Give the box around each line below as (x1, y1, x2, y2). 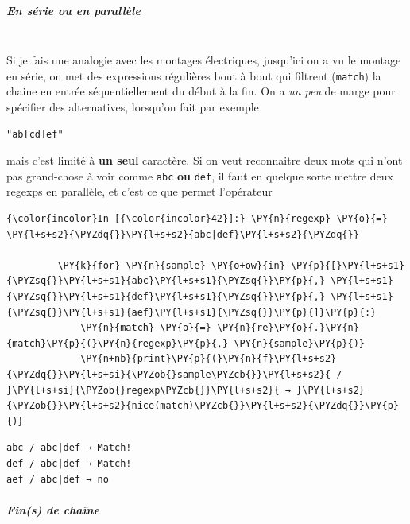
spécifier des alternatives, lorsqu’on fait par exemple (6, 99, 259, 115)
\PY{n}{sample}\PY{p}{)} (234, 337, 366, 349)
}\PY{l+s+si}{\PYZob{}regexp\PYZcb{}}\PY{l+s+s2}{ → (6, 384, 291, 396)
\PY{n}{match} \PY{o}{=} (80, 322, 211, 334)
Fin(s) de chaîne (6, 501, 100, 518)
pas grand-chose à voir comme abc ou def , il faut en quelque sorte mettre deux (6, 167, 393, 184)
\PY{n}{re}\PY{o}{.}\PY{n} (216, 322, 359, 334)
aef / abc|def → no (6, 473, 109, 485)
